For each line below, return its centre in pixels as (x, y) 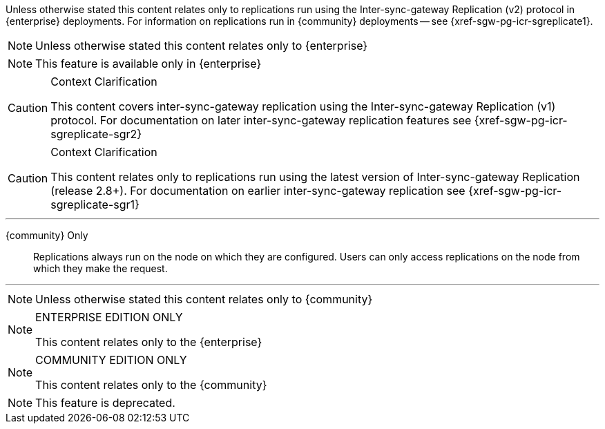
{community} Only (47, 235)
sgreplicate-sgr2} (96, 134)
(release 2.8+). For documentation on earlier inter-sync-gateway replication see (258, 191)
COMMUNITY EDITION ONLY (111, 360)
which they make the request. (100, 268)
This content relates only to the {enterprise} (149, 342)
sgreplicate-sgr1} (95, 204)
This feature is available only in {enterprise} (148, 64)
